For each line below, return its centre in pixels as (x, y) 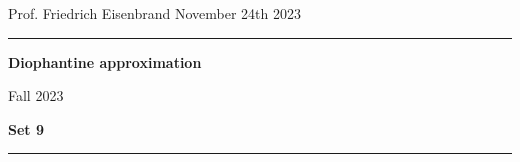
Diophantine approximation (105, 61)
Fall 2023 (36, 95)
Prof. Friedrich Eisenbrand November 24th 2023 (154, 13)
